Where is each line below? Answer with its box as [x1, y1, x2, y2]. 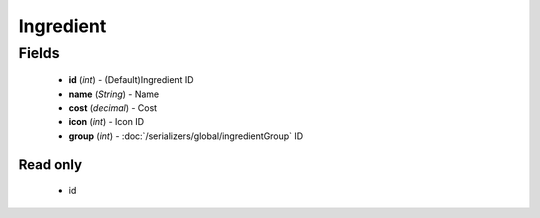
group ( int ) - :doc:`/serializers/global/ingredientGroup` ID [68, 130, 304, 142]
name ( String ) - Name [68, 88, 160, 100]
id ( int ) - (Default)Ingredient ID [68, 74, 194, 86]
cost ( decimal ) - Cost [68, 101, 158, 114]
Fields [18, 44, 60, 62]
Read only [18, 156, 83, 173]
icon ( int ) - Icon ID [68, 116, 145, 128]
